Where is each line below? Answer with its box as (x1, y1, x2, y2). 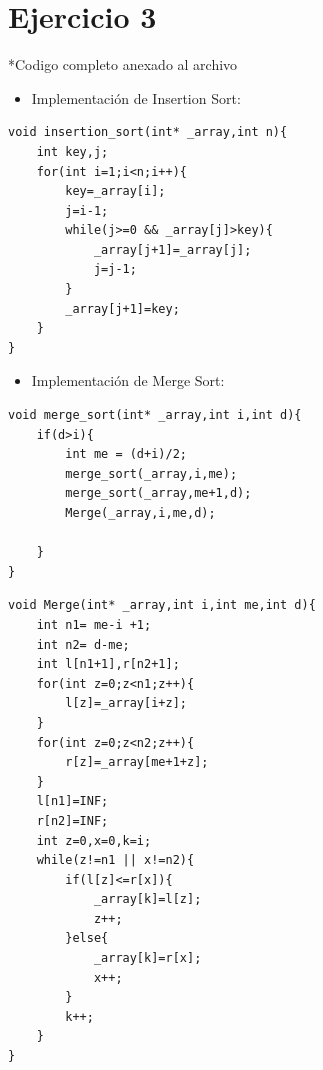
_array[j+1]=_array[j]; (93, 242, 252, 257)
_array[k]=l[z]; (93, 892, 202, 907)
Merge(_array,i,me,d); (65, 506, 216, 520)
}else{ (65, 931, 109, 946)
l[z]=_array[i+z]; (65, 696, 187, 711)
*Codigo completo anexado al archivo (8, 54, 238, 75)
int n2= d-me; (36, 637, 130, 652)
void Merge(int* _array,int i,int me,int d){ (8, 598, 316, 613)
